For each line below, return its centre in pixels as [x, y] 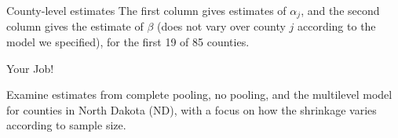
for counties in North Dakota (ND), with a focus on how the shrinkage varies [192, 109]
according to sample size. [66, 125]
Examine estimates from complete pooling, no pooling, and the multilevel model [199, 94]
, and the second [340, 10]
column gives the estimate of [75, 26]
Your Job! [30, 68]
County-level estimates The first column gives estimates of [146, 10]
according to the [336, 26]
